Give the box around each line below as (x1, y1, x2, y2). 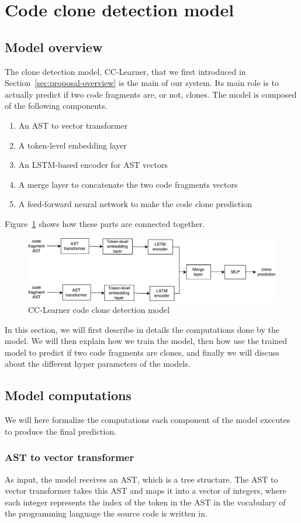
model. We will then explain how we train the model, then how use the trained (5, 335, 288, 347)
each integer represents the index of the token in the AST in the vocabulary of (5, 496, 286, 508)
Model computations (5, 386, 132, 404)
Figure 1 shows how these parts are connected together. (5, 217, 205, 229)
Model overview (5, 37, 103, 56)
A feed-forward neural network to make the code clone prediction (18, 198, 252, 210)
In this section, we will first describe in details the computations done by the (5, 323, 279, 335)
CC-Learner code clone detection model (28, 304, 170, 315)
